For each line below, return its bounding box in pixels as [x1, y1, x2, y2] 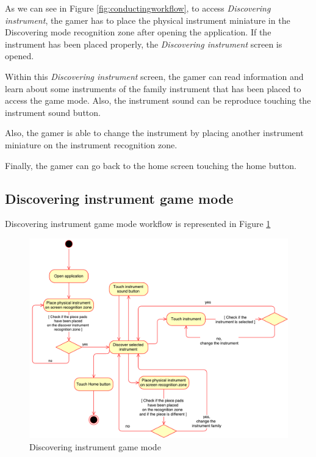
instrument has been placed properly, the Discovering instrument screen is [5, 37, 282, 50]
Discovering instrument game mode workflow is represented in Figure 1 [5, 217, 271, 230]
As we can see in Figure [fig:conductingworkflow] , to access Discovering [5, 2, 271, 14]
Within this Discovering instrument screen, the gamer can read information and [5, 70, 304, 82]
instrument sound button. [5, 106, 101, 118]
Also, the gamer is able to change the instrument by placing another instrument [5, 126, 304, 139]
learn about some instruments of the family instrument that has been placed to [5, 82, 301, 95]
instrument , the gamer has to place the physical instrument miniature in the [5, 13, 290, 26]
